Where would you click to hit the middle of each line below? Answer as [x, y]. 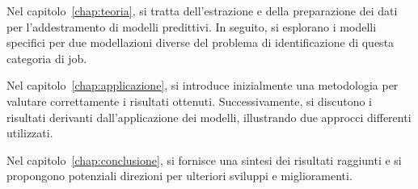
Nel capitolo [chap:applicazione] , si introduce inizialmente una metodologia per [203, 85]
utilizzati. [30, 133]
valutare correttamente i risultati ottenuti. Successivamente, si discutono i [190, 101]
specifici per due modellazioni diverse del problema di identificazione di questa [201, 42]
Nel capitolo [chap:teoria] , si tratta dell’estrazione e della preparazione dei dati [202, 10]
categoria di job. [47, 58]
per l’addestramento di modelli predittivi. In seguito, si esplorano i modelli [192, 26]
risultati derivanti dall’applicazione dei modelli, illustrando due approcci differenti [209, 117]
